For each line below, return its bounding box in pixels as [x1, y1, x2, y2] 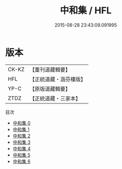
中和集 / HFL [60, 5, 112, 16]
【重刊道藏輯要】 [29, 66, 70, 73]
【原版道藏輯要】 [29, 85, 70, 92]
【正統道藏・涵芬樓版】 [29, 75, 86, 82]
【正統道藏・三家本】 [29, 95, 81, 102]
